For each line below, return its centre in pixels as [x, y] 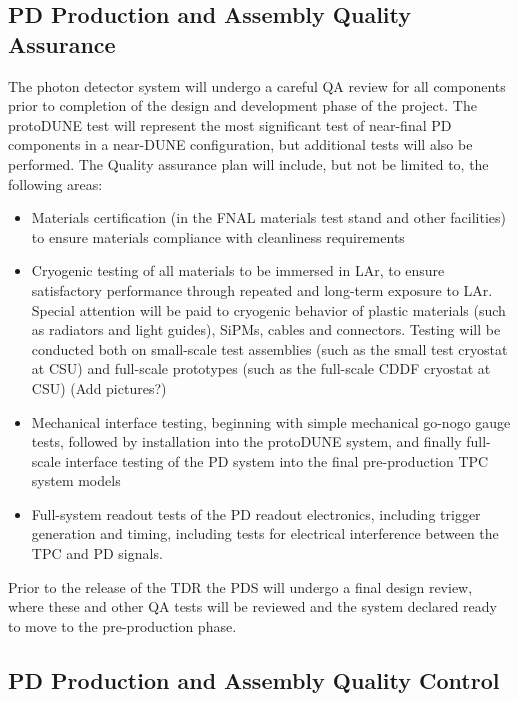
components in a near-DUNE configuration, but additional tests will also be [240, 144]
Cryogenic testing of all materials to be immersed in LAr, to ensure [238, 270]
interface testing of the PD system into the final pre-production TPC [277, 460]
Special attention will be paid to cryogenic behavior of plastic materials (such [268, 309]
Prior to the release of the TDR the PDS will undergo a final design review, [240, 586]
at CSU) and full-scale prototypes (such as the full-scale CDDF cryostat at [261, 368]
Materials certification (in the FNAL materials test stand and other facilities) [269, 217]
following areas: [55, 183]
